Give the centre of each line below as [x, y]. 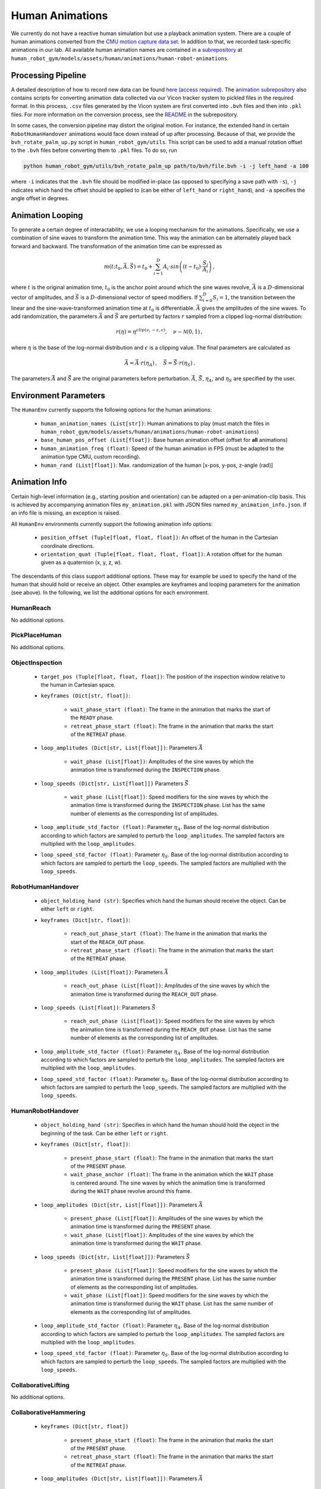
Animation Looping [47, 215]
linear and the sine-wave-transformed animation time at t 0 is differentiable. [103, 309]
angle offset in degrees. [40, 198]
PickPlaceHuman [36, 636]
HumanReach [31, 608]
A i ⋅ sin [171, 267]
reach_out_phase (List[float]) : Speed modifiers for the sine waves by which [172, 1021]
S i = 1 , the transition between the [254, 298]
